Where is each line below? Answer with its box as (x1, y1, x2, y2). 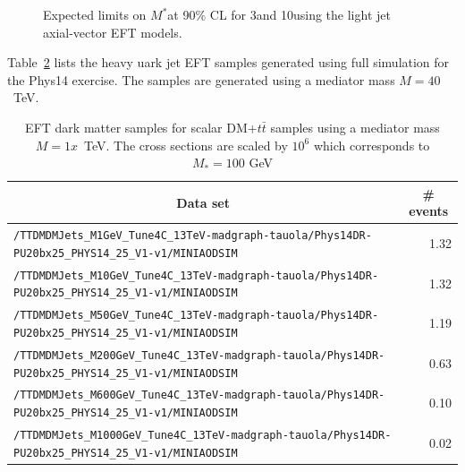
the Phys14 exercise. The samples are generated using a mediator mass (7, 70, 395, 89)
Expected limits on (43, 5, 147, 23)
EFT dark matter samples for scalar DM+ (25, 117, 258, 136)
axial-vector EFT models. (43, 22, 182, 41)
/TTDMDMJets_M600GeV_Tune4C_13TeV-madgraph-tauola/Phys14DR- (13, 389, 385, 402)
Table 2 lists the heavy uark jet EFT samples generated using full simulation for (7, 53, 450, 72)
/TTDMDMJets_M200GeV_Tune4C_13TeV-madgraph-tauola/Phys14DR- (13, 348, 385, 362)
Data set (176, 193, 230, 211)
